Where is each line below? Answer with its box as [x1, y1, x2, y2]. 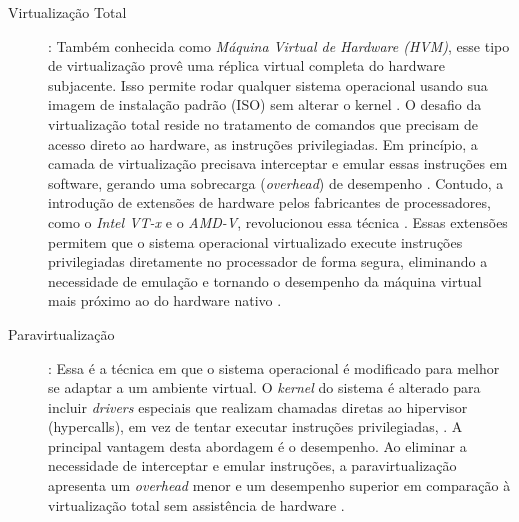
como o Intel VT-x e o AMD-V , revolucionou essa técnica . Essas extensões [48, 211, 508, 232]
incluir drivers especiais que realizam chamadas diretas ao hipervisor [48, 396, 468, 417]
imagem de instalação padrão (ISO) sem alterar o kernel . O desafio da [48, 94, 482, 115]
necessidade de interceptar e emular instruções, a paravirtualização [48, 455, 457, 476]
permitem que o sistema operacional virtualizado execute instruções [48, 231, 463, 252]
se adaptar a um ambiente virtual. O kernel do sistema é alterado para [48, 377, 481, 398]
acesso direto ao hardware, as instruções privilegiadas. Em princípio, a [48, 133, 478, 154]
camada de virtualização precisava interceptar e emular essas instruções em [48, 153, 508, 174]
